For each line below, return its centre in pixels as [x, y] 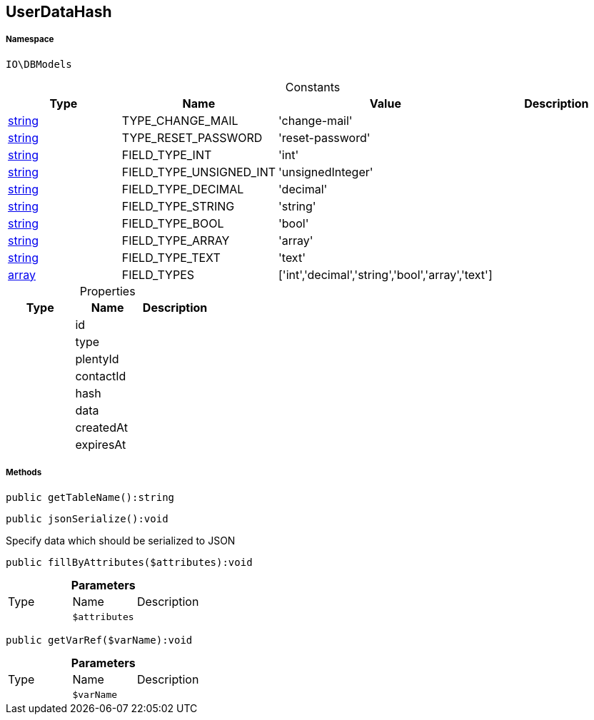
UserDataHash [59, 12]
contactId [101, 376]
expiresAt [101, 444]
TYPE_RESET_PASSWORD [192, 137]
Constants [313, 87]
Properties [107, 291]
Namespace [30, 40]
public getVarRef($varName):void [99, 640]
